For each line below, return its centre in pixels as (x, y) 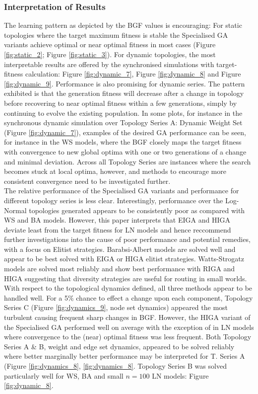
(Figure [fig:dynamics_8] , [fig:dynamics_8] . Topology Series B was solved (115, 366)
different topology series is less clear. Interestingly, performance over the (114, 200)
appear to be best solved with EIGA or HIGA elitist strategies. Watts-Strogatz (124, 259)
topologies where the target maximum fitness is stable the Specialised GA (116, 35)
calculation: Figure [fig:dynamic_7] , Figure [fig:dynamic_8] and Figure (133, 74)
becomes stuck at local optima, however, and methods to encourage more (115, 171)
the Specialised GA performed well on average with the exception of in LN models (129, 327)
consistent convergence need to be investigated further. (87, 181)
